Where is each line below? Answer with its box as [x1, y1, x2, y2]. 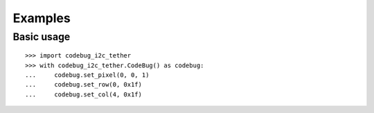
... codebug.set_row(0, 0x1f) [25, 80, 142, 89]
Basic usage [12, 31, 71, 43]
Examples [12, 10, 71, 26]
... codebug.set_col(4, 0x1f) [25, 90, 142, 98]
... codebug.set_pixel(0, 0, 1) [25, 71, 150, 79]
